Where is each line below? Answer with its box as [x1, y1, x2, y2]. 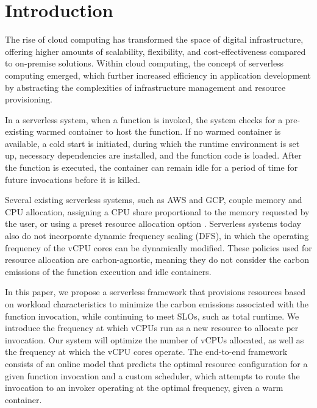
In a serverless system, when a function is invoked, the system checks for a [5, 113, 283, 126]
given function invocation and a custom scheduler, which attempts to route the [5, 369, 300, 382]
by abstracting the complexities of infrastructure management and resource [5, 81, 286, 93]
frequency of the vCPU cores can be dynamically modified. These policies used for [5, 241, 312, 254]
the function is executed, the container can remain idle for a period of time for [5, 161, 298, 174]
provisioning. [5, 93, 52, 106]
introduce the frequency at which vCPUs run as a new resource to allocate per [5, 321, 299, 334]
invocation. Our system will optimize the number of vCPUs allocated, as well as [5, 333, 304, 346]
